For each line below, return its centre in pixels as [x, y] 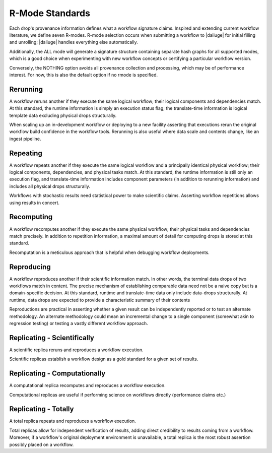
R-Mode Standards [50, 13]
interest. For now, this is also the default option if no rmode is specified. [84, 75]
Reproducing [30, 267]
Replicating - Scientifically [52, 338]
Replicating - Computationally [57, 374]
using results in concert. [35, 203]
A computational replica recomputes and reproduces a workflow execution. [87, 385]
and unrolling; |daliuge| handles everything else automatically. [74, 42]
